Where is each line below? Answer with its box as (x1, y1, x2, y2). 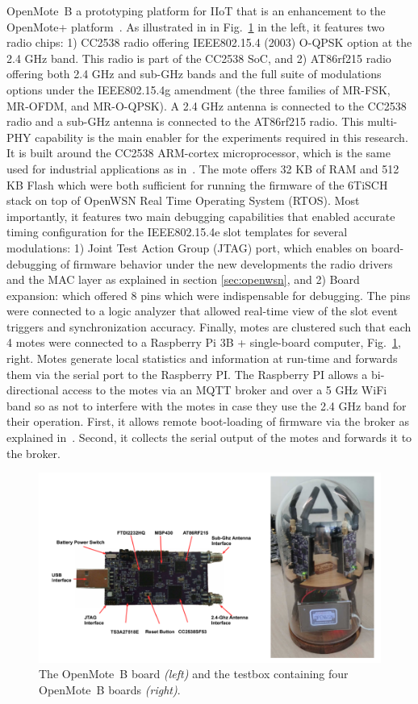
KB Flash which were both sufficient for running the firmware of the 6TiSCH (6, 176, 388, 193)
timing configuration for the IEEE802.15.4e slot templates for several (6, 223, 348, 240)
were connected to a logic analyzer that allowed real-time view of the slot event (6, 302, 399, 319)
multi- (367, 113, 398, 130)
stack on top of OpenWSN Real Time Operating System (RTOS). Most (6, 192, 360, 209)
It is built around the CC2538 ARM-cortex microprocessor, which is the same (6, 144, 391, 161)
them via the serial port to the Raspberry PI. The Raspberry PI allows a (6, 365, 368, 382)
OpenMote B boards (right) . (39, 681, 181, 698)
